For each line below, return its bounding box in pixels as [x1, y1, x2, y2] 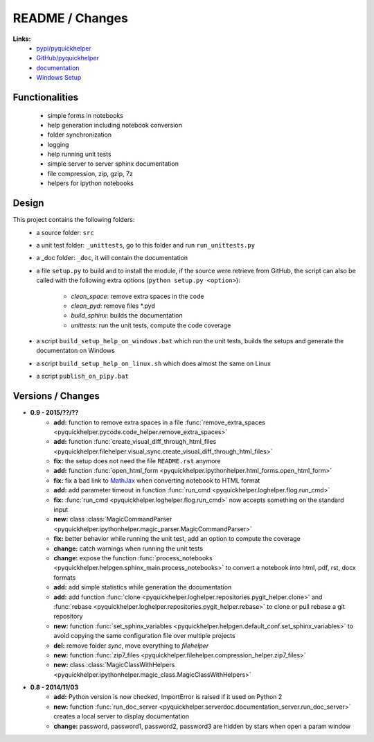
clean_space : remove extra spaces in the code [71, 292, 204, 300]
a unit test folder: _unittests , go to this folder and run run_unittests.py [36, 241, 256, 249]
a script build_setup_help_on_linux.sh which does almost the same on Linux [36, 359, 271, 368]
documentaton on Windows [36, 347, 116, 355]
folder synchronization [47, 130, 112, 139]
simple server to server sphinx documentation [47, 159, 179, 168]
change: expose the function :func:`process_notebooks [53, 554, 213, 562]
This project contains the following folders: [12, 216, 135, 224]
